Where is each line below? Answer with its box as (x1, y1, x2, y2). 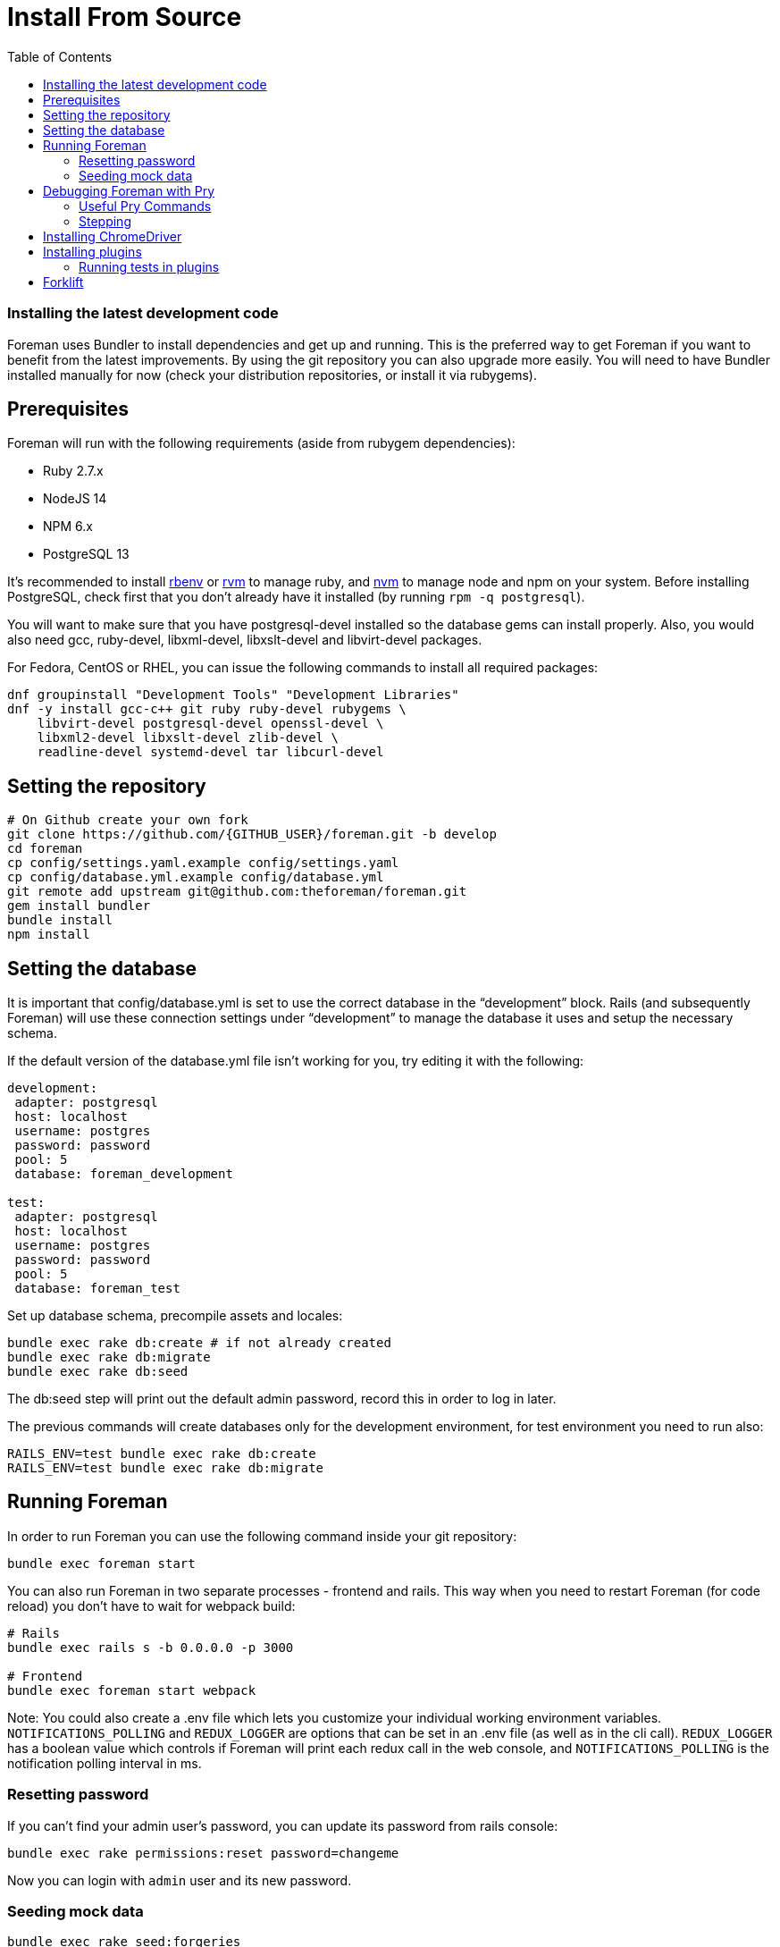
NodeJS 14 (43, 491, 107, 507)
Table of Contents (7, 48, 113, 64)
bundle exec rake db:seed (7, 1364, 189, 1379)
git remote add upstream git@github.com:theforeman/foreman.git (7, 884, 467, 899)
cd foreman (7, 841, 83, 856)
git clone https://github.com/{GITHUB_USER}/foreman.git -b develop (7, 827, 497, 842)
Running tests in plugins (79, 258, 220, 274)
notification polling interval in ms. (7, 1755, 202, 1771)
